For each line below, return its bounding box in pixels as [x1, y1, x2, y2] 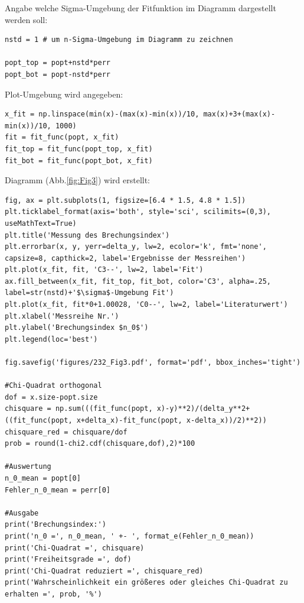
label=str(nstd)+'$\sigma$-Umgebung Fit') [5, 288, 174, 297]
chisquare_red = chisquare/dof [5, 427, 128, 436]
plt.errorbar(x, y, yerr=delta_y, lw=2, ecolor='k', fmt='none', [5, 242, 267, 251]
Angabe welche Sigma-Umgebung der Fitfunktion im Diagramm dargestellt [5, 2, 276, 14]
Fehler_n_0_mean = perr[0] [5, 485, 110, 494]
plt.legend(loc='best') [5, 335, 98, 343]
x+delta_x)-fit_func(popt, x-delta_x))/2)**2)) [76, 416, 267, 424]
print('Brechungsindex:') [5, 520, 106, 529]
